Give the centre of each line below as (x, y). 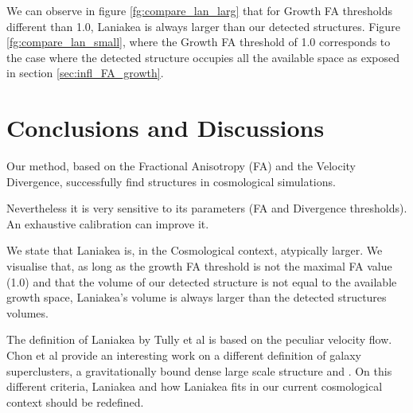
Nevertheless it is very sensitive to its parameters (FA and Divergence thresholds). (207, 208)
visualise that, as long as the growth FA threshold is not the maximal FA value (199, 266)
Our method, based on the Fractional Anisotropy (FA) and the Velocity (181, 166)
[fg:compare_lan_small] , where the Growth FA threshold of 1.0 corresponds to (199, 42)
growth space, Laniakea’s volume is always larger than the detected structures (197, 297)
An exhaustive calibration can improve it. (108, 223)
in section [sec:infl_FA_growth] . (85, 73)
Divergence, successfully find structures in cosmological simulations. (171, 181)
